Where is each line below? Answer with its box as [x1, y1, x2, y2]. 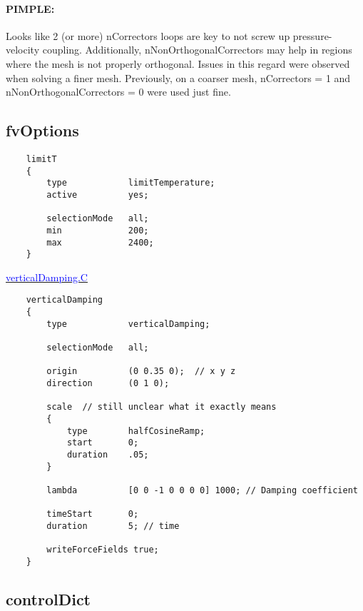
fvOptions [6, 119, 79, 141]
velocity [6, 42, 40, 57]
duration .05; [66, 450, 149, 460]
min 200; [46, 225, 149, 236]
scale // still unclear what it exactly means [46, 402, 277, 413]
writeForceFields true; [46, 545, 159, 555]
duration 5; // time [46, 520, 180, 531]
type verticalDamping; [46, 318, 210, 329]
